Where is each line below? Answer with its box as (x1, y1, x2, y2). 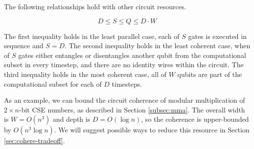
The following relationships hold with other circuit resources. (4, 1, 186, 11)
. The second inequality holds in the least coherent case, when (65, 40, 251, 51)
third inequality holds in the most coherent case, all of (4, 69, 167, 79)
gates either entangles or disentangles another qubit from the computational (18, 50, 246, 60)
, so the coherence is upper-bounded (141, 114, 249, 124)
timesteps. (112, 78, 142, 89)
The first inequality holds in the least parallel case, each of (4, 31, 180, 41)
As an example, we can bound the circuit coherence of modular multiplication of (4, 95, 245, 105)
